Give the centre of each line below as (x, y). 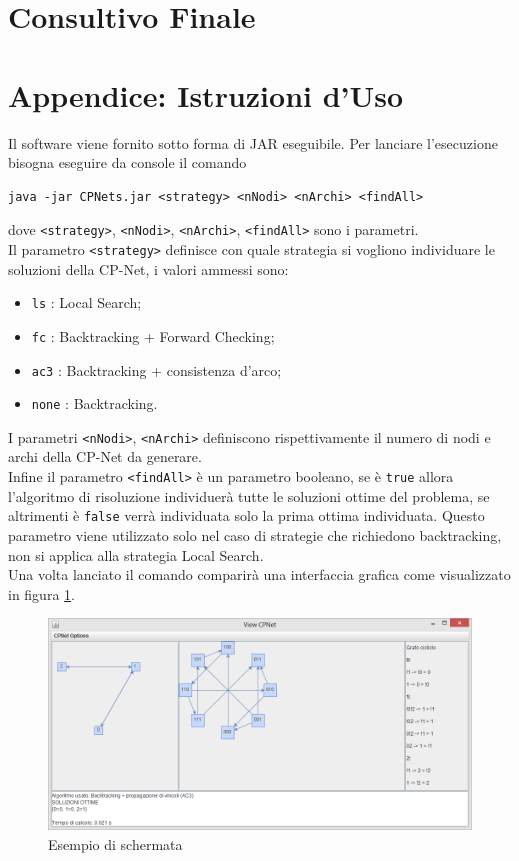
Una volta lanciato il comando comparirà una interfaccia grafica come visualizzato (259, 574)
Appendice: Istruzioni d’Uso (206, 94)
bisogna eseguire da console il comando (127, 162)
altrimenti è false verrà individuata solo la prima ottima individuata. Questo (246, 515)
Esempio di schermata (115, 843)
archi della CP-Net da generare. (105, 456)
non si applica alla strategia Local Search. (136, 554)
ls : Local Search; (86, 302)
